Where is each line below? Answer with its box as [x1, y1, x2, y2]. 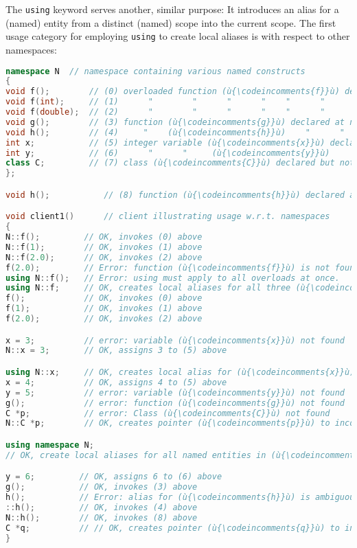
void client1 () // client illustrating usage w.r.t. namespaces [5, 212, 330, 222]
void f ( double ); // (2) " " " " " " [5, 107, 325, 117]
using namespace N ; [5, 439, 94, 450]
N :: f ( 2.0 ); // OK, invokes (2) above [5, 252, 203, 262]
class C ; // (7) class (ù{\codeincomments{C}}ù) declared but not [5, 158, 355, 168]
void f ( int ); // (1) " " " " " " [5, 97, 325, 107]
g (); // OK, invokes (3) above [5, 482, 198, 492]
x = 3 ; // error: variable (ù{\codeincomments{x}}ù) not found [5, 335, 345, 345]
